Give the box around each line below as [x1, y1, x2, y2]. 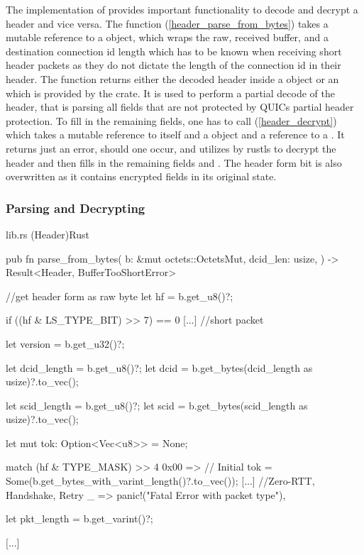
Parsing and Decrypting [6, 199, 145, 216]
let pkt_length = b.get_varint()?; [6, 511, 153, 526]
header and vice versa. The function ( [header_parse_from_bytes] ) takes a [6, 16, 329, 31]
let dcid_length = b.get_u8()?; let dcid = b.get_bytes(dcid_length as [6, 360, 313, 375]
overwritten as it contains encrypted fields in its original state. [6, 169, 277, 184]
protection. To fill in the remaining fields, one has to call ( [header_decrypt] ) [6, 113, 337, 128]
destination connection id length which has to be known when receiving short [6, 43, 342, 58]
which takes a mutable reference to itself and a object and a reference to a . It [6, 127, 345, 142]
